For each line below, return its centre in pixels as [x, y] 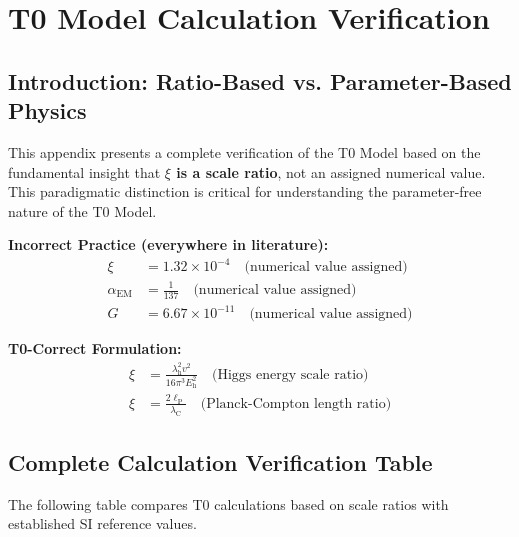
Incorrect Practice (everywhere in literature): [168, 244]
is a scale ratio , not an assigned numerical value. [331, 171]
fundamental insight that [84, 171]
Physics [47, 110]
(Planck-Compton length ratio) [296, 403]
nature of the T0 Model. [82, 210]
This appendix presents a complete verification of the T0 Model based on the [244, 151]
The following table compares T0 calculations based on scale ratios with [228, 503]
